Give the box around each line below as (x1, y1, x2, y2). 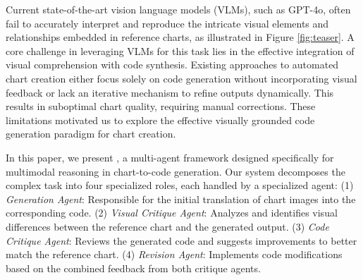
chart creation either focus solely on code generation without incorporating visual (6, 71, 357, 85)
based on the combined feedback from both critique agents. (6, 260, 261, 275)
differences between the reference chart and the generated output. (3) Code (6, 219, 329, 233)
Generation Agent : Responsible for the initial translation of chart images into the (6, 191, 356, 206)
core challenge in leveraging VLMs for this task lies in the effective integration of (6, 43, 355, 58)
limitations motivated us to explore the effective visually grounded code (6, 112, 315, 127)
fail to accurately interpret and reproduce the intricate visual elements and (6, 16, 329, 30)
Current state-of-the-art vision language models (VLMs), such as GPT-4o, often (6, 2, 351, 16)
